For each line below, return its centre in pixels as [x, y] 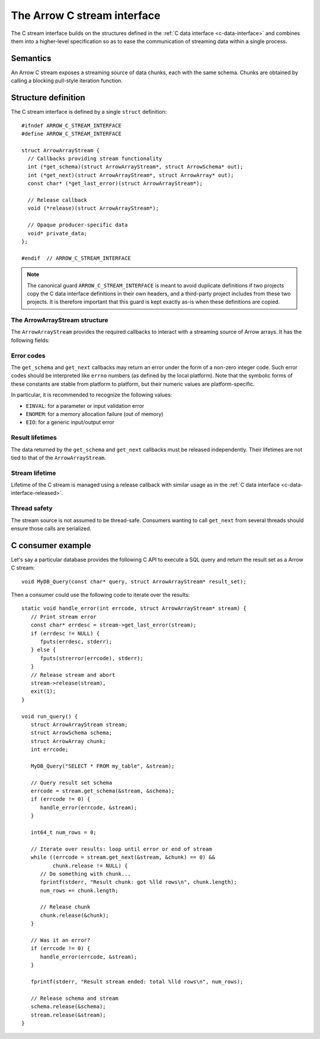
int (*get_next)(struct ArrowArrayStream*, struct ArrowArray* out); [131, 175]
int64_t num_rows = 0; [64, 832]
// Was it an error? [60, 940]
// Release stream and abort [73, 675]
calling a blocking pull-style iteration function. [67, 81]
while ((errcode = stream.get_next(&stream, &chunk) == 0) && [123, 857]
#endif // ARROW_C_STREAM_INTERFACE [76, 258]
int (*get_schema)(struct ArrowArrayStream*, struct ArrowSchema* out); [135, 167]
